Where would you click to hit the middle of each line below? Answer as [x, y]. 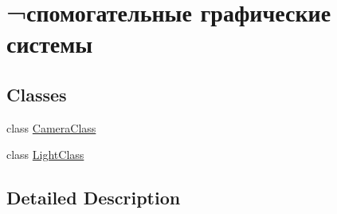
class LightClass [45, 155]
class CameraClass [51, 127]
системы [50, 44]
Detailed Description [94, 198]
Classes [37, 94]
